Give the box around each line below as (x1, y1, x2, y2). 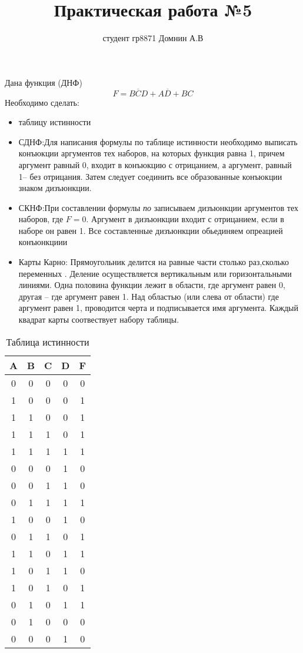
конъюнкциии (18, 236, 68, 248)
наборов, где (18, 213, 64, 225)
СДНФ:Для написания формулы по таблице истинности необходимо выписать (18, 135, 298, 148)
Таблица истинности (6, 334, 89, 349)
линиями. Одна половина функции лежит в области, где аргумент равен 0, (18, 279, 285, 291)
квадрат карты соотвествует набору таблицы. (18, 313, 179, 326)
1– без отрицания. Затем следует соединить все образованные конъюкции (18, 170, 282, 182)
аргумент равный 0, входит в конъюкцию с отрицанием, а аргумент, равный (18, 158, 292, 170)
